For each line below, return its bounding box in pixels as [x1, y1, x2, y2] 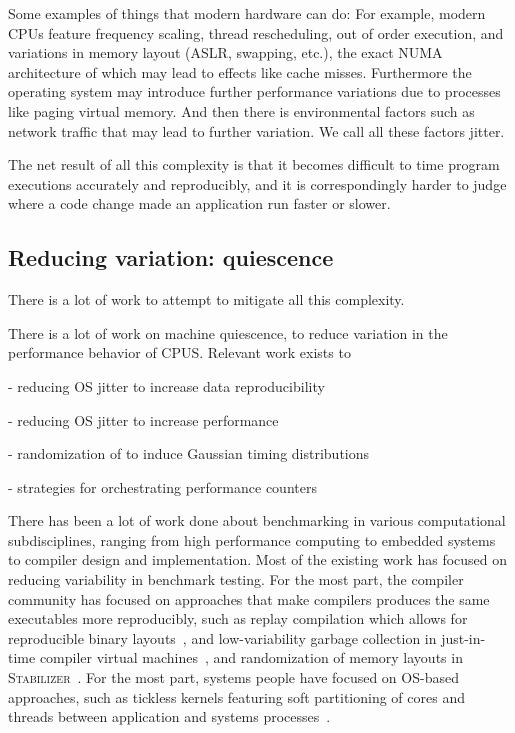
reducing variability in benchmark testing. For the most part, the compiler [8, 569, 464, 590]
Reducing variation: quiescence [8, 242, 334, 273]
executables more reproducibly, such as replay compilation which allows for [8, 608, 468, 629]
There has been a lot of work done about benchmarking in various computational [8, 510, 506, 531]
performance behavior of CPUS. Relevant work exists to [8, 342, 351, 363]
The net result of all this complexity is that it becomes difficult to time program [8, 154, 500, 175]
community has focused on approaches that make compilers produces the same [8, 588, 490, 609]
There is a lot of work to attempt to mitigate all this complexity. [8, 289, 405, 310]
